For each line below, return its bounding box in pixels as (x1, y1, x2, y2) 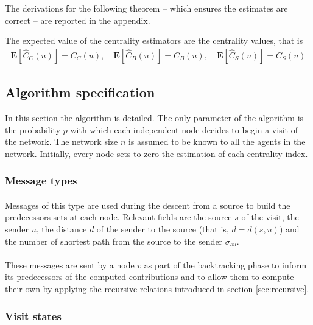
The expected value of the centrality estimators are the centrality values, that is (5, 34, 303, 47)
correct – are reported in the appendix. (5, 13, 150, 26)
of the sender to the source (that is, (96, 223, 229, 236)
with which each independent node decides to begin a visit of (70, 123, 298, 136)
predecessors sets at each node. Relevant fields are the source (5, 211, 232, 223)
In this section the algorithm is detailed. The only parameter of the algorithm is (5, 111, 304, 124)
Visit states (5, 308, 62, 323)
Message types (5, 173, 77, 188)
